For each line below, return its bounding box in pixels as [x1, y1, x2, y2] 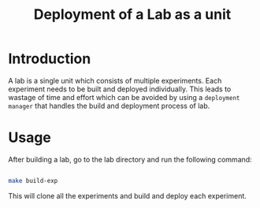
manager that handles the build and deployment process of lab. [8, 101, 210, 110]
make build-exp [8, 176, 58, 184]
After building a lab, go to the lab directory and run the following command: [8, 154, 252, 164]
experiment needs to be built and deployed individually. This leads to [8, 84, 232, 94]
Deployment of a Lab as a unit [33, 6, 232, 24]
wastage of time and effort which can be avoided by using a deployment [8, 92, 240, 102]
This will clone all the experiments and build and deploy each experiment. [8, 191, 247, 200]
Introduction [8, 50, 91, 68]
